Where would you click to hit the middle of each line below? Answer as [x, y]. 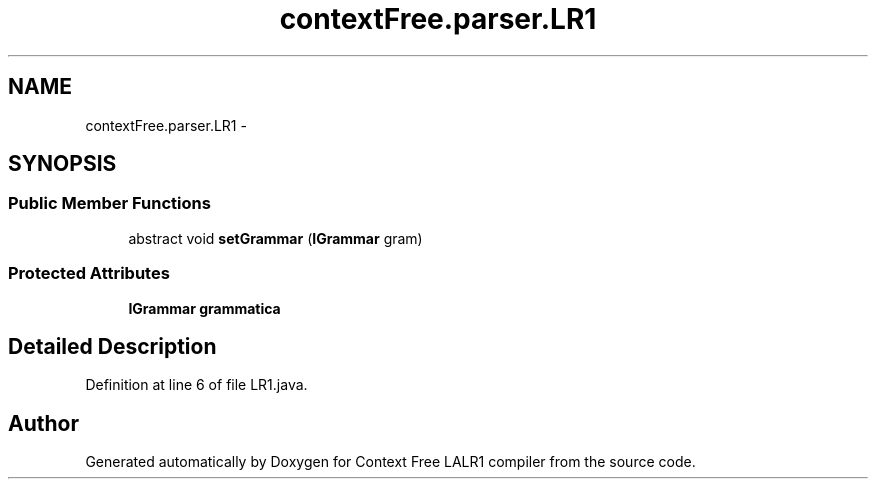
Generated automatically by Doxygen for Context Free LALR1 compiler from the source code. [390, 462]
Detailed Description [112, 346]
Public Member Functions [109, 203]
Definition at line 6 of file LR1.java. [196, 385]
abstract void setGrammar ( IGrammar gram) [275, 238]
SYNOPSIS [62, 164]
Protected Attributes [89, 273]
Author [43, 423]
